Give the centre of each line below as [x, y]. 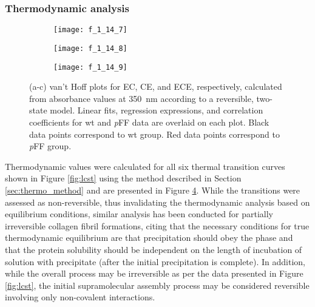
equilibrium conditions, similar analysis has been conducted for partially [139, 214]
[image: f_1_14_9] [90, 67]
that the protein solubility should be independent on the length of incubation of [154, 249]
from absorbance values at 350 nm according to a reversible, [141, 98]
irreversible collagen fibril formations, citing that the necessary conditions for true [157, 225]
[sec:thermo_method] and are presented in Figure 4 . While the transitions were [153, 190]
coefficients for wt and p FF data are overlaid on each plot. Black [149, 122]
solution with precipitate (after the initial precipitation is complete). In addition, [155, 261]
